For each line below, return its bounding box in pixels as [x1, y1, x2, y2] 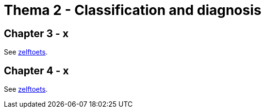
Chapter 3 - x [4, 27, 69, 40]
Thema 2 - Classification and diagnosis [4, 2, 262, 18]
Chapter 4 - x [4, 64, 69, 77]
